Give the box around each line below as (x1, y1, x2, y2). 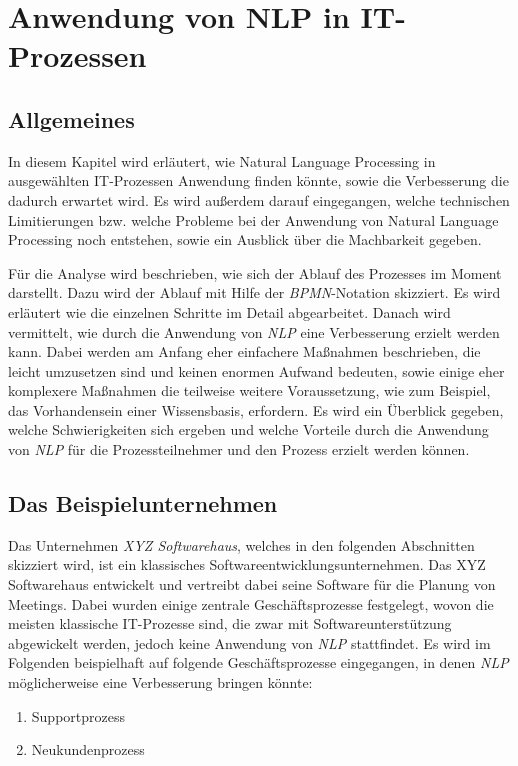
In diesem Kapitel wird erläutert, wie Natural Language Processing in (8, 150, 436, 171)
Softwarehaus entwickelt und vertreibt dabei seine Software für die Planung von (8, 574, 496, 595)
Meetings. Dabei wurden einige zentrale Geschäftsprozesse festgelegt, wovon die (8, 593, 494, 614)
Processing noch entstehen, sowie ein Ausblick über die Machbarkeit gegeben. (8, 229, 482, 250)
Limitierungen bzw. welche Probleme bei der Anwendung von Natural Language (8, 209, 499, 230)
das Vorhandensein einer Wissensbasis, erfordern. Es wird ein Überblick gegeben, (8, 399, 504, 420)
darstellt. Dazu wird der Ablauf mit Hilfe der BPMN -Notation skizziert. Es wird (8, 282, 501, 303)
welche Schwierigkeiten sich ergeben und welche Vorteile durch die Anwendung (8, 419, 489, 440)
